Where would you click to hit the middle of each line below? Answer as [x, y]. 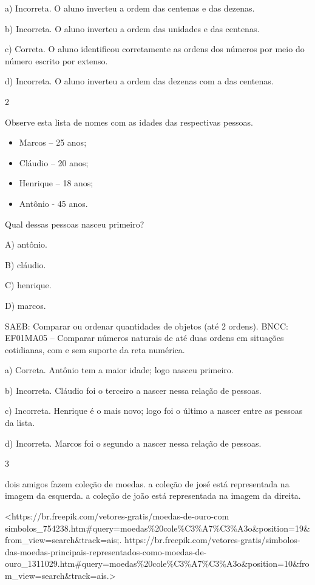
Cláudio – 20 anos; [54, 162]
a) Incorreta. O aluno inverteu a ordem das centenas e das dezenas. [130, 8]
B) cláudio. [25, 264]
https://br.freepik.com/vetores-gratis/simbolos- [212, 540]
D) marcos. [25, 305]
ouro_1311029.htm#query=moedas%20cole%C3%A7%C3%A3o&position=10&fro [157, 563]
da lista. [20, 423]
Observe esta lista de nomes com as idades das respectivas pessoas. [129, 122]
